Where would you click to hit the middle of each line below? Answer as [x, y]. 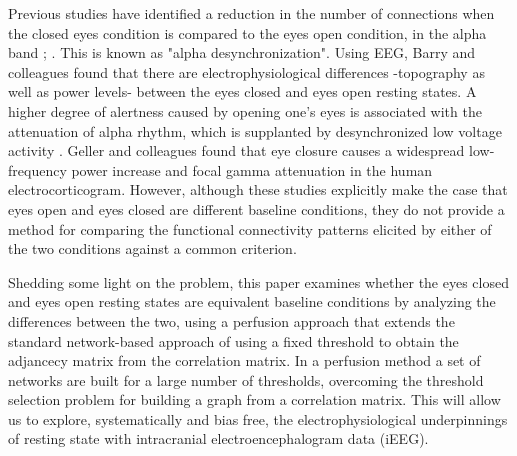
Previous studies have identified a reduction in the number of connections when [251, 13]
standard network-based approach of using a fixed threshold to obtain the [233, 340]
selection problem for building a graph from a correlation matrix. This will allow [254, 399]
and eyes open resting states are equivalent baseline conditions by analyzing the [252, 301]
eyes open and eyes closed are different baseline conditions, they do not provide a [256, 208]
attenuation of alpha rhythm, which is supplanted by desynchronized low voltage [255, 130]
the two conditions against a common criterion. [152, 248]
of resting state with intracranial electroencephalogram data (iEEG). [218, 438]
